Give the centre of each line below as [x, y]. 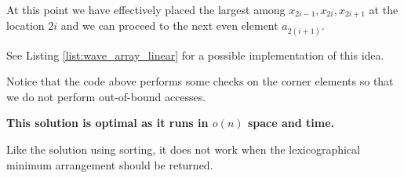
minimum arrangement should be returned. [110, 164]
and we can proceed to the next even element [169, 25]
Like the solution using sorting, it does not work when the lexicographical [183, 149]
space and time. [291, 123]
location [25, 25]
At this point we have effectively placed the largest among [146, 9]
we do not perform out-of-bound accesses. [106, 96]
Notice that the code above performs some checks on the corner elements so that [200, 81]
